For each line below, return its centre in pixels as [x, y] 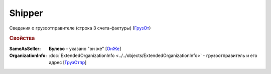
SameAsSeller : [25, 48]
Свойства [22, 38]
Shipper [26, 13]
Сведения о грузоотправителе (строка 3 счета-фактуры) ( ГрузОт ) [80, 28]
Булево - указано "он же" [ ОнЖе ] [85, 48]
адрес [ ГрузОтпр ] [68, 62]
